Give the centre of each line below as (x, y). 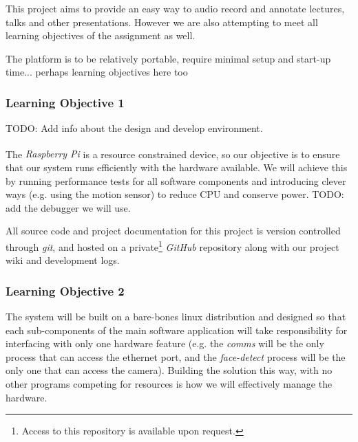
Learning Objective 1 (65, 102)
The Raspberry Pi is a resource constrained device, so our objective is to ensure (173, 154)
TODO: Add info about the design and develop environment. (134, 128)
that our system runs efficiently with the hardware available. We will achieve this (177, 167)
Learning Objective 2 (65, 290)
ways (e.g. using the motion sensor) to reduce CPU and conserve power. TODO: (175, 194)
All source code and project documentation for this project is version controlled (173, 231)
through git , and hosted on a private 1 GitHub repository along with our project (172, 246)
